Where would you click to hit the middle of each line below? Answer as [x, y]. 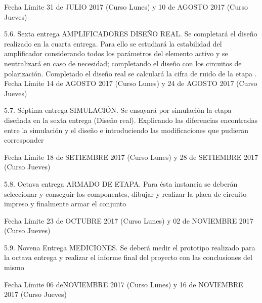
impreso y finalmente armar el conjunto [65, 204]
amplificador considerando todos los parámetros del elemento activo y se [116, 53]
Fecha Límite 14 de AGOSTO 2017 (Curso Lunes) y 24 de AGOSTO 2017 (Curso [131, 83]
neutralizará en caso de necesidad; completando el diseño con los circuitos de [123, 63]
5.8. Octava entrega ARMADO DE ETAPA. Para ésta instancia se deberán [121, 183]
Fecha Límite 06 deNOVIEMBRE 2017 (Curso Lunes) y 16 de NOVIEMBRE [124, 284]
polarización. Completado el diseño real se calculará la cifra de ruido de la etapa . [130, 73]
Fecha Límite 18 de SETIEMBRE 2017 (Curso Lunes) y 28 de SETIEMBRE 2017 [131, 157]
